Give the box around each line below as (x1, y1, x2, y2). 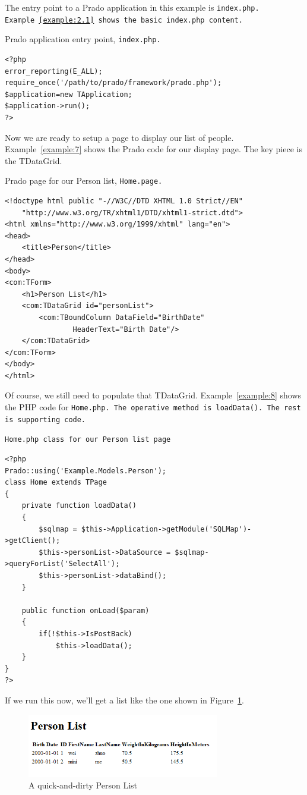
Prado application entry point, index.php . (5, 33, 161, 45)
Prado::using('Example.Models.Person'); (5, 466, 167, 475)
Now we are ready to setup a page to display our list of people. (5, 131, 234, 143)
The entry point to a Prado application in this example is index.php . (5, 1, 259, 13)
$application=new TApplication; (5, 90, 132, 99)
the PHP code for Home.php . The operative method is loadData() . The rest (5, 401, 301, 413)
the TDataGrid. (5, 154, 62, 166)
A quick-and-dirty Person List (29, 779, 138, 791)
